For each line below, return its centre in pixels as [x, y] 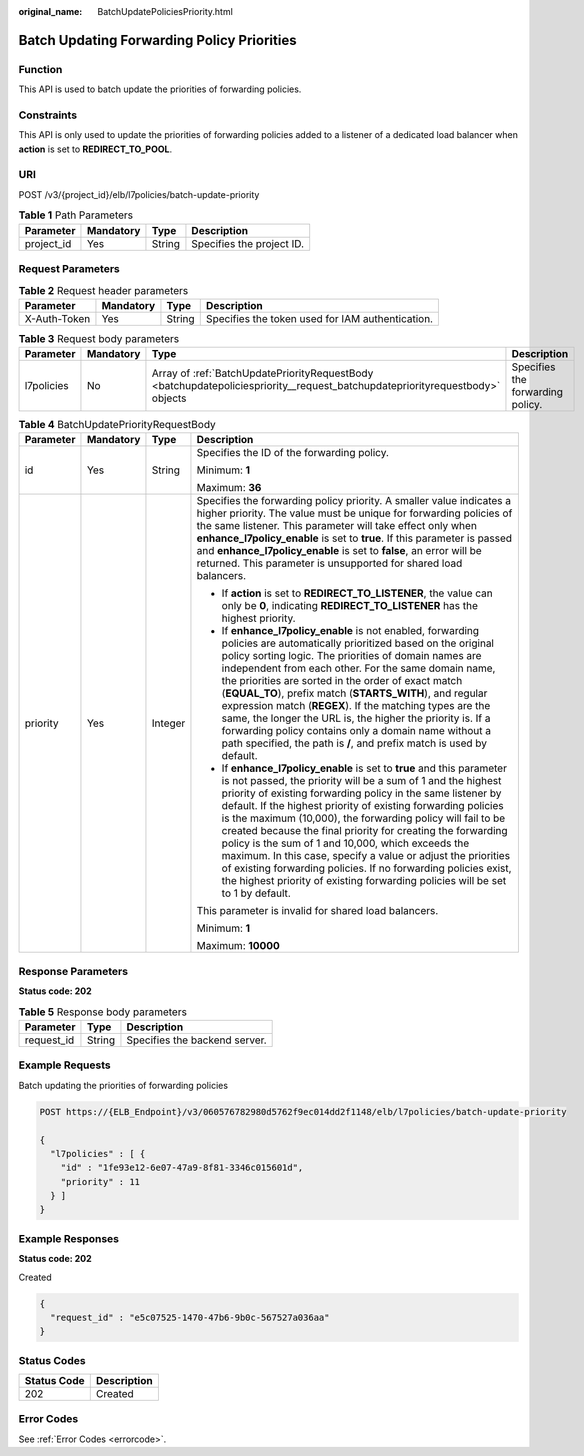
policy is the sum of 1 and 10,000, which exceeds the [345, 843]
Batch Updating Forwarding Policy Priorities [157, 40]
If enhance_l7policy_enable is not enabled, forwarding [350, 631]
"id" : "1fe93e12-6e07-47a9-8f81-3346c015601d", [182, 1168]
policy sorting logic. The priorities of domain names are [351, 656]
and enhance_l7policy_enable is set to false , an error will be [339, 551]
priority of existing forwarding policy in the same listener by [361, 793]
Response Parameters [73, 971]
